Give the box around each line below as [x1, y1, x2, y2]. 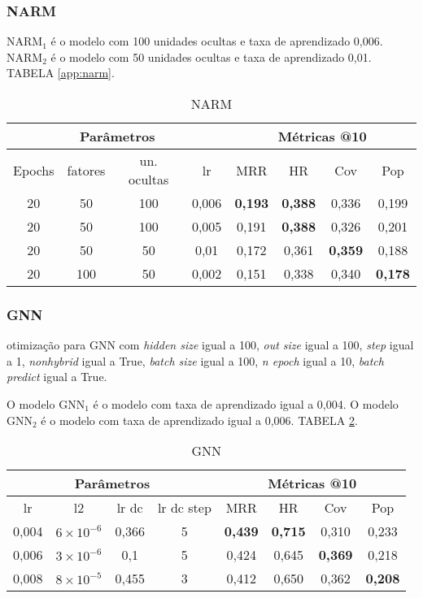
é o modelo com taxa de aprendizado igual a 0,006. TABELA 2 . [41, 411, 358, 428]
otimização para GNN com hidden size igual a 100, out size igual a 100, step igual [7, 336, 414, 353]
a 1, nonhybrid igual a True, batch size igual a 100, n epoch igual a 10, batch [7, 352, 384, 369]
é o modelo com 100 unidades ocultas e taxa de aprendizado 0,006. [50, 32, 383, 50]
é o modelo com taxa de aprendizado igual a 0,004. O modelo [93, 396, 399, 412]
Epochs [13, 160, 55, 180]
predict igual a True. [7, 368, 107, 385]
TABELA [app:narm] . [7, 64, 115, 81]
